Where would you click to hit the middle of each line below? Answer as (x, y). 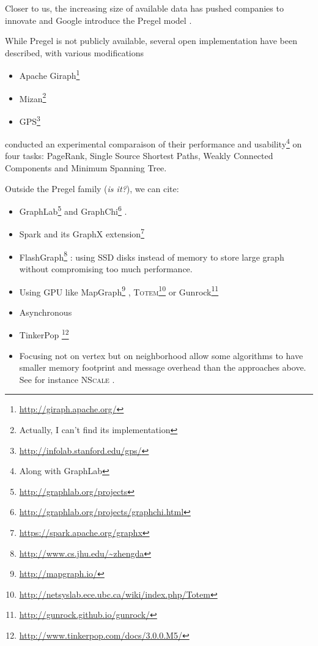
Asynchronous (46, 312)
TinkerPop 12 (44, 334)
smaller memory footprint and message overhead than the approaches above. (163, 367)
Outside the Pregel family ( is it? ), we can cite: (92, 188)
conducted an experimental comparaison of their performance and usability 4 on (153, 143)
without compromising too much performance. (106, 268)
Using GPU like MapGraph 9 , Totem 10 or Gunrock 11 (119, 291)
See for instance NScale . (67, 379)
